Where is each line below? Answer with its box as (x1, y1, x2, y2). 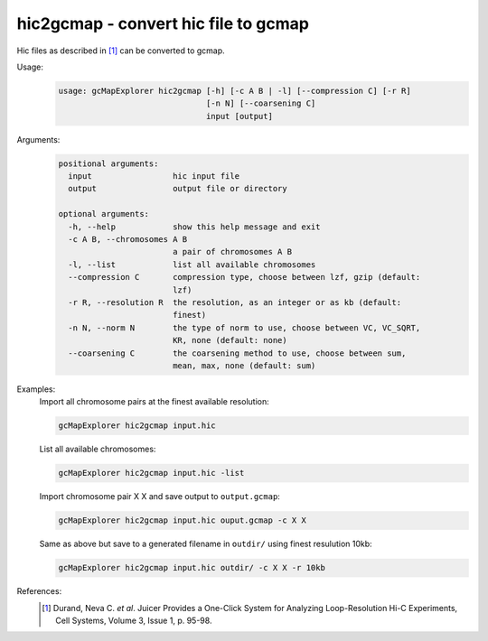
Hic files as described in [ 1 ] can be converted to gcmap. (16, 45, 225, 56)
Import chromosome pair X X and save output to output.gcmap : (39, 491, 280, 502)
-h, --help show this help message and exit (68, 221, 321, 232)
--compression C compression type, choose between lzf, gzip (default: (68, 272, 421, 283)
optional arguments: (58, 209, 149, 219)
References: (16, 586, 62, 597)
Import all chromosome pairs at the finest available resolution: (39, 396, 270, 407)
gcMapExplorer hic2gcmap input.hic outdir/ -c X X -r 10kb (58, 562, 325, 573)
